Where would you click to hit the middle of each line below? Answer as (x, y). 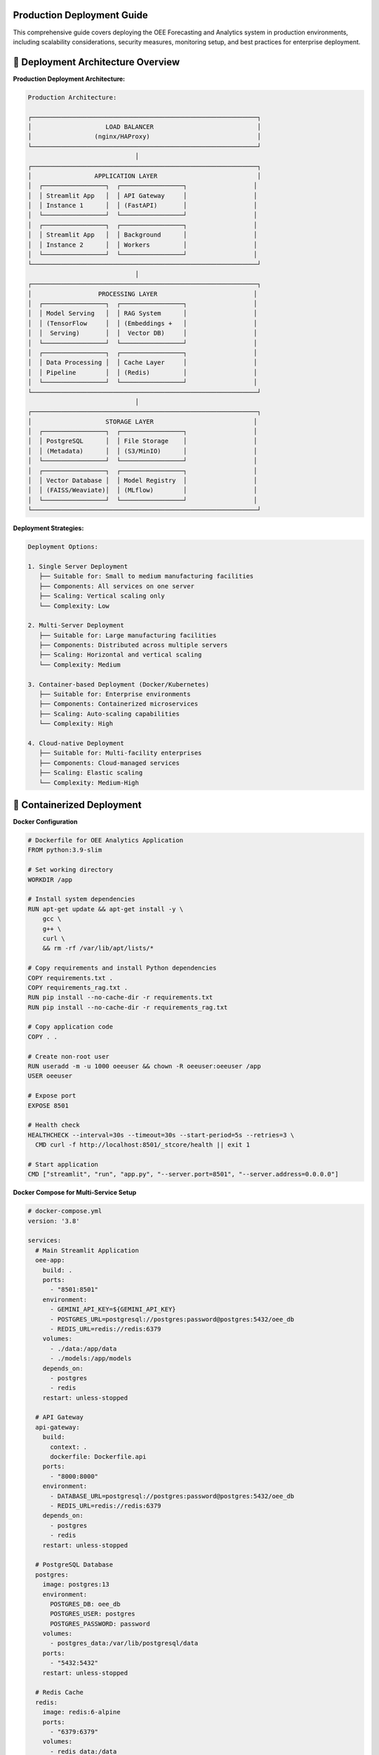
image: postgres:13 (76, 1584)
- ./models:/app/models (91, 1359)
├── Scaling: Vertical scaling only (102, 596)
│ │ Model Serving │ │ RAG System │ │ (142, 313)
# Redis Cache (60, 1693)
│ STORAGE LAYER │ (142, 422)
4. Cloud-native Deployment (76, 743)
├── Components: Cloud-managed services (109, 763)
